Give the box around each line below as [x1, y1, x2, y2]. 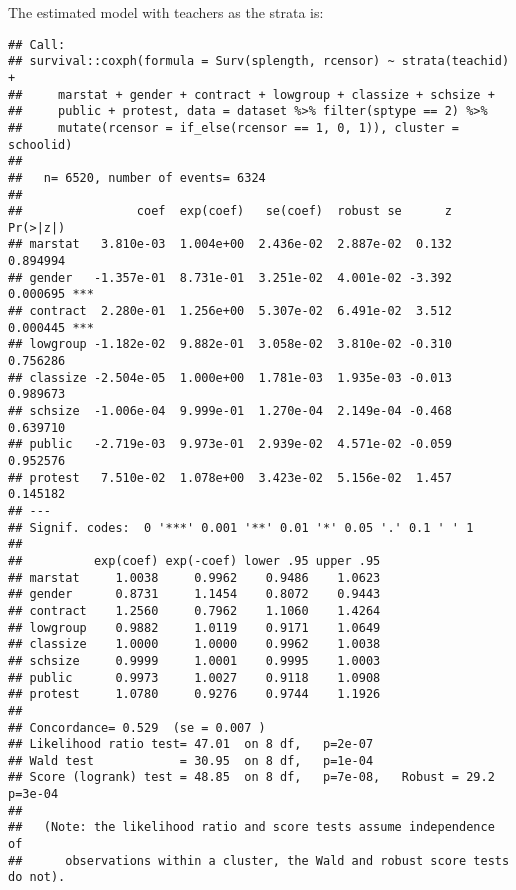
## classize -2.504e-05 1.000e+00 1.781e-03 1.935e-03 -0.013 [8, 370, 452, 385]
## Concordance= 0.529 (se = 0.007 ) [8, 720, 266, 735]
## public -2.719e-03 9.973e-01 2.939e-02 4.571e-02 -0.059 [8, 437, 452, 452]
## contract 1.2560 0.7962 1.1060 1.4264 [8, 603, 381, 618]
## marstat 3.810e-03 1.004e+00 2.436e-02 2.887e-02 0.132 [8, 237, 452, 252]
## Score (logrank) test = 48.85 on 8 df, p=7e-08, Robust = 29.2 [8, 770, 495, 785]
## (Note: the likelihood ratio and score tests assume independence [8, 820, 495, 835]
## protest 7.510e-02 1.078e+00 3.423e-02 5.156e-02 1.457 [8, 470, 452, 485]
